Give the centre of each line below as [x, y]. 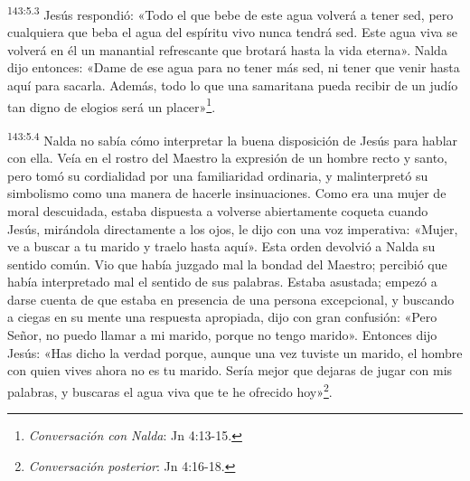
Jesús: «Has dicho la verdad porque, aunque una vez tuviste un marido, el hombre [235, 352]
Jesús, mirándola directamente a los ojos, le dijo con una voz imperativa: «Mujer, [233, 228]
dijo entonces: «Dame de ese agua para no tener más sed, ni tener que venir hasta [234, 67]
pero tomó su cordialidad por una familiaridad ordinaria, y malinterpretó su [218, 175]
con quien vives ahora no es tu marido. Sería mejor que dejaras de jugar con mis [230, 370]
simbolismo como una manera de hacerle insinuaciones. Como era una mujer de [227, 193]
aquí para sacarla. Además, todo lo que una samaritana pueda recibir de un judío [233, 85]
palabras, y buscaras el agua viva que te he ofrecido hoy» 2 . [170, 390]
